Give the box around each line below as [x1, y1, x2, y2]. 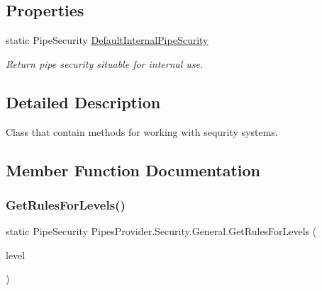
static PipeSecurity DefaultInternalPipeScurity [6, 33, 209, 47]
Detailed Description [6, 91, 161, 113]
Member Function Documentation [6, 159, 261, 181]
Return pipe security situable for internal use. [6, 56, 204, 71]
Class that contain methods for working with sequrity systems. [6, 124, 278, 139]
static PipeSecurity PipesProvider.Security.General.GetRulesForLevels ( [6, 224, 317, 239]
